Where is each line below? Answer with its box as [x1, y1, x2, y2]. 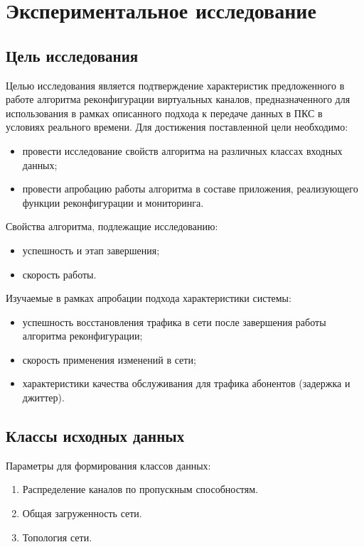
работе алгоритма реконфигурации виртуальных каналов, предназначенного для [6, 92, 350, 107]
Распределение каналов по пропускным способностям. [22, 482, 258, 497]
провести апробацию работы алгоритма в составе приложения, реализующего [22, 181, 358, 196]
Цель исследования [6, 44, 139, 66]
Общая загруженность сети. [22, 506, 142, 521]
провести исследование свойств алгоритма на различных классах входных [22, 143, 343, 158]
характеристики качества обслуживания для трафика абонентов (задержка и [22, 376, 350, 391]
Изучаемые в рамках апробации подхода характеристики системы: [6, 291, 291, 305]
